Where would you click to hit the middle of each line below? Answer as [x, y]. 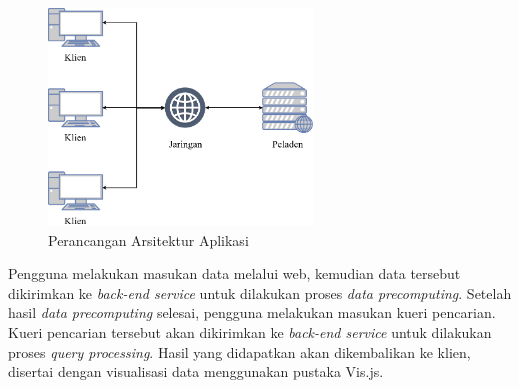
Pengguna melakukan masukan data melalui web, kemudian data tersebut [234, 273]
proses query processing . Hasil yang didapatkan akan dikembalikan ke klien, [239, 351]
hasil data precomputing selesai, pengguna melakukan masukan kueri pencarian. [252, 312]
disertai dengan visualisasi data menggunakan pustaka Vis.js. [196, 371]
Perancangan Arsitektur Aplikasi [148, 239]
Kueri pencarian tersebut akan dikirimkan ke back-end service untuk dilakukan [250, 331]
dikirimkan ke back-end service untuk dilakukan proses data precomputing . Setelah [260, 292]
